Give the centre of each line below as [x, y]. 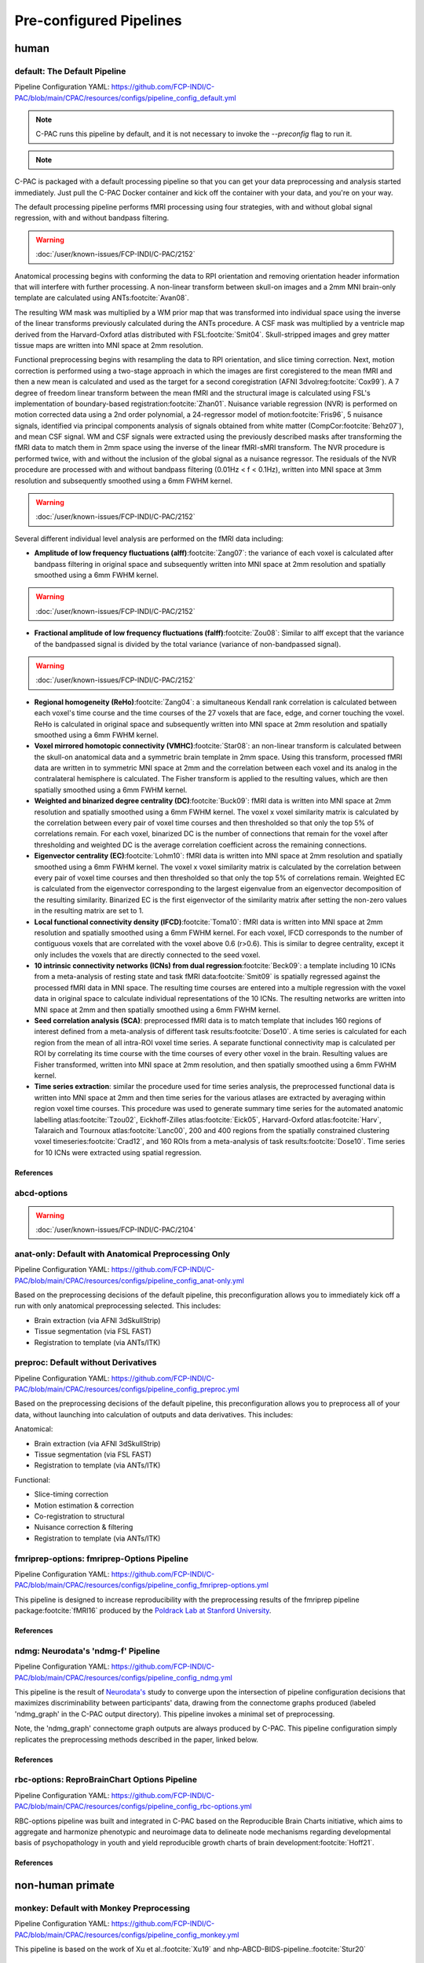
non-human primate [65, 1886]
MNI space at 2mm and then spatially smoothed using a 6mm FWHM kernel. [157, 1010]
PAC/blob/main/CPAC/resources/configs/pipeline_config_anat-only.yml [130, 1281]
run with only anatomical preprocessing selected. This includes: [118, 1306]
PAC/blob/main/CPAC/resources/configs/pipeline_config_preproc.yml [127, 1389]
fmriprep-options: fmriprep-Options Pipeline [101, 1559]
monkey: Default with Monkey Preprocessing [102, 1908]
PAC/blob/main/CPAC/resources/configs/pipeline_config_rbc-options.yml [133, 1807]
